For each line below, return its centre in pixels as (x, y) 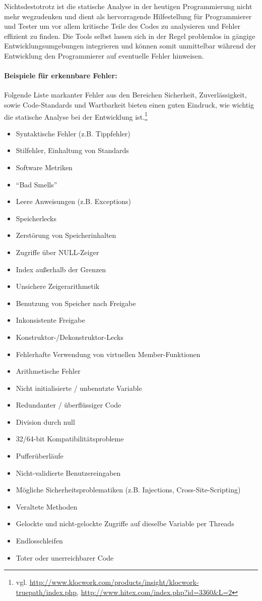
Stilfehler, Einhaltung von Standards (72, 150)
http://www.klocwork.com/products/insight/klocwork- (114, 582)
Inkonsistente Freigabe (50, 320)
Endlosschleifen (39, 541)
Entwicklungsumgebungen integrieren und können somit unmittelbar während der (130, 46)
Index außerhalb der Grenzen (61, 269)
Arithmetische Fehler (48, 371)
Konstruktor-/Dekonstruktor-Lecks (70, 337)
